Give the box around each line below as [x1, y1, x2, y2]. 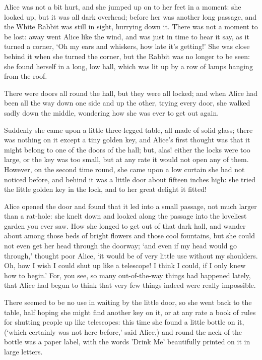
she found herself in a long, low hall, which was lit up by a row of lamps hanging [4, 61, 253, 71]
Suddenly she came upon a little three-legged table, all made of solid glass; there [4, 124, 253, 135]
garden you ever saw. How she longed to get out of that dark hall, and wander [4, 220, 246, 231]
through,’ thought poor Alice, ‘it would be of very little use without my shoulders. [4, 250, 258, 261]
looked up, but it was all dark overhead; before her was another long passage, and [4, 11, 257, 22]
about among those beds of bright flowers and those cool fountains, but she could [4, 230, 255, 241]
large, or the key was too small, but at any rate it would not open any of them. [4, 154, 249, 165]
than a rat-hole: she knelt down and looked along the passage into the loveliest [4, 211, 247, 221]
